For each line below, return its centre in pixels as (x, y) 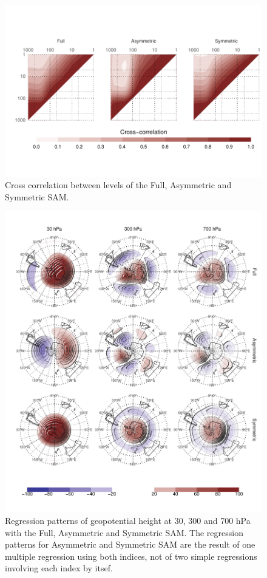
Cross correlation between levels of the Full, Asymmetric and (118, 185)
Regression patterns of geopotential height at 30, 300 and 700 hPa (128, 521)
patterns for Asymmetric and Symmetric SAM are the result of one (130, 544)
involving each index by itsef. (59, 568)
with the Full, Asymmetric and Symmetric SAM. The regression (124, 532)
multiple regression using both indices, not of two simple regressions (131, 556)
